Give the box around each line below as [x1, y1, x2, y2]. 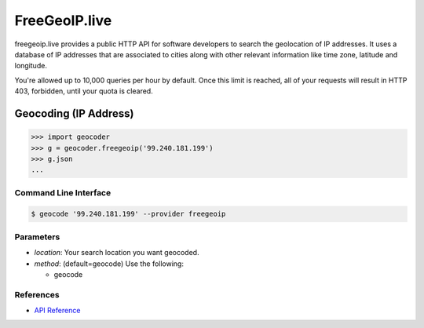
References [14, 289, 60, 300]
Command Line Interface [14, 187, 111, 198]
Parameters [14, 231, 60, 242]
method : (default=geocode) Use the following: [34, 259, 185, 268]
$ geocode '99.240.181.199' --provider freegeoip [31, 210, 226, 219]
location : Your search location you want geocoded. [34, 248, 199, 257]
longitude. [14, 61, 47, 71]
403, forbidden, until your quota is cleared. [14, 86, 153, 96]
